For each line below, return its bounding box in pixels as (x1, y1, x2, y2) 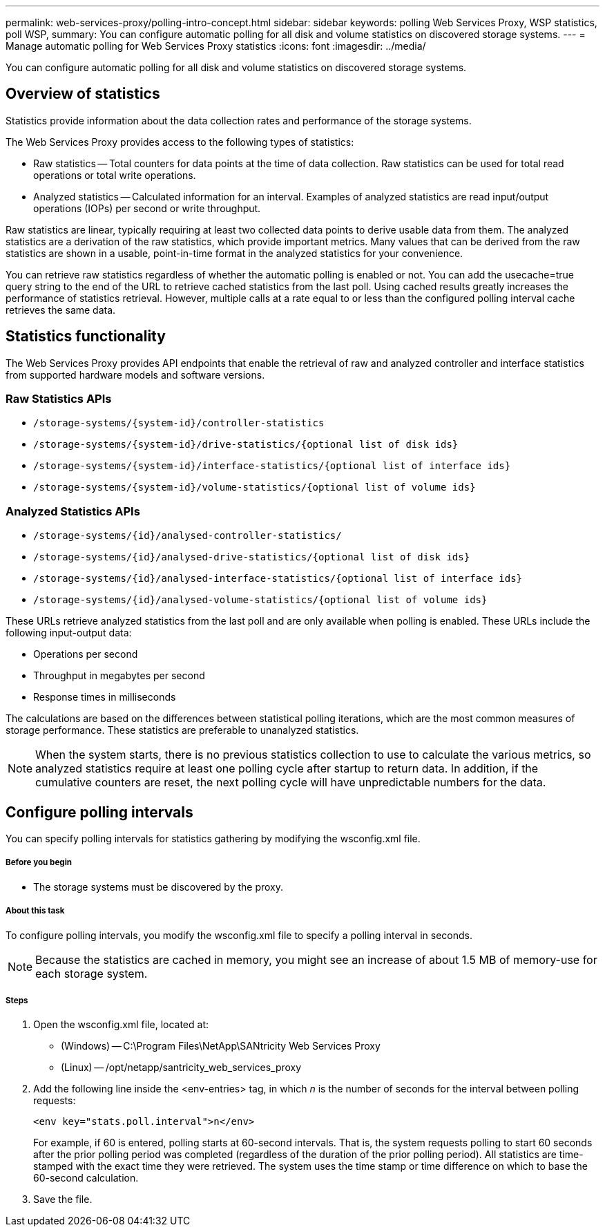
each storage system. (35, 966, 148, 980)
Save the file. (33, 1193, 93, 1206)
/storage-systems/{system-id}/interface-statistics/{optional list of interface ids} (33, 460, 511, 472)
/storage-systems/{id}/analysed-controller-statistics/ (33, 530, 342, 542)
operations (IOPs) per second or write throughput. (33, 202, 261, 214)
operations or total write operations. (33, 169, 196, 181)
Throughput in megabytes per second (33, 670, 205, 682)
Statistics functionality (6, 328, 166, 345)
